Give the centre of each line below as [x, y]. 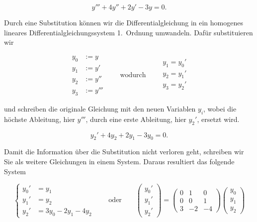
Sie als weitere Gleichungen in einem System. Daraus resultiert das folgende [119, 162]
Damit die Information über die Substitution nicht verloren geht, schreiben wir [124, 152]
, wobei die [220, 109]
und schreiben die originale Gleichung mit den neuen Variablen [100, 109]
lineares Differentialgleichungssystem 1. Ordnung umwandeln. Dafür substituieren [128, 32]
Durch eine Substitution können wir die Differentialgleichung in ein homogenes [124, 22]
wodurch [133, 75]
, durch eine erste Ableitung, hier [136, 119]
